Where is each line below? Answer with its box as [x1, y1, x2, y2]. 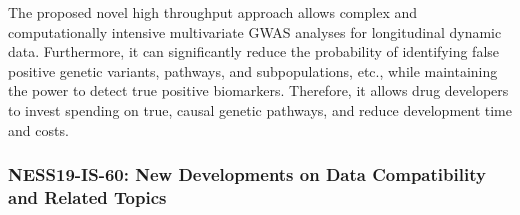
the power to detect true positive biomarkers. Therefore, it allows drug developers [8, 80, 509, 101]
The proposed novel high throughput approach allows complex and [8, 2, 418, 22]
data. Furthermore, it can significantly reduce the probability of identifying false [8, 41, 500, 62]
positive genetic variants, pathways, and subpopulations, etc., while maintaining [8, 60, 498, 81]
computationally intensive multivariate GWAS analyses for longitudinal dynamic [8, 21, 502, 42]
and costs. [8, 119, 69, 140]
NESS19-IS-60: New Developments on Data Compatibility [8, 162, 486, 187]
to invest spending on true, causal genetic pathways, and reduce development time [8, 99, 512, 120]
